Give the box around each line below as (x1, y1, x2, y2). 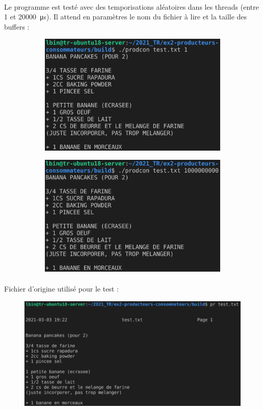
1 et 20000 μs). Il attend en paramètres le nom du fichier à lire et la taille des (4, 11, 247, 22)
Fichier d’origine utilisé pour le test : (4, 283, 119, 294)
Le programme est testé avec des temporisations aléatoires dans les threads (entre (4, 1, 259, 12)
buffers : (4, 21, 30, 32)
